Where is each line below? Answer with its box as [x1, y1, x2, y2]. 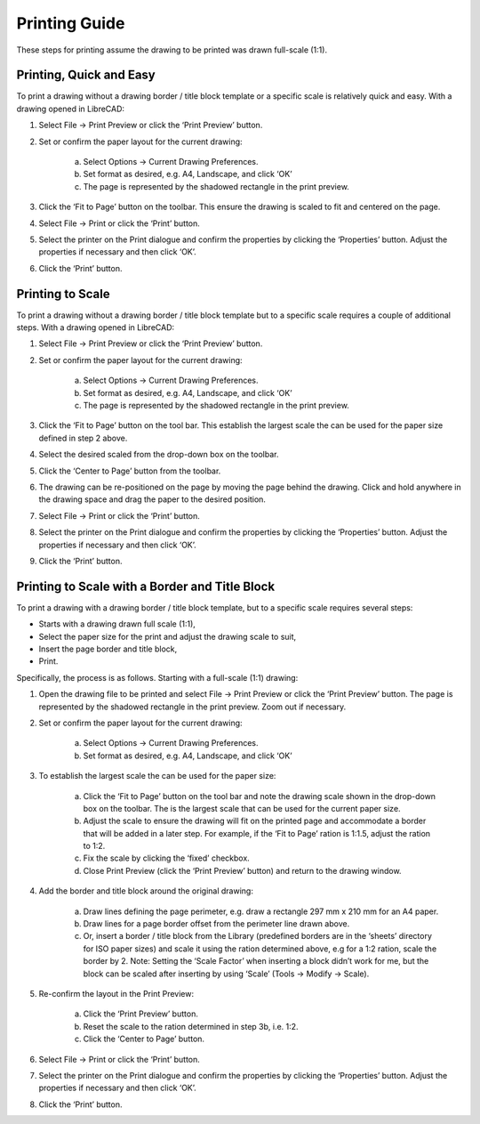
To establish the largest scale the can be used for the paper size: [38, 771, 276, 781]
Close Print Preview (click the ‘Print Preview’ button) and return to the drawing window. [83, 865, 402, 876]
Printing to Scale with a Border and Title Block [16, 578, 276, 594]
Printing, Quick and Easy [16, 68, 156, 83]
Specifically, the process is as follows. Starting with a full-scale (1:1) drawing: [16, 672, 299, 683]
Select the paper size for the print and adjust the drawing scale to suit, [38, 631, 297, 642]
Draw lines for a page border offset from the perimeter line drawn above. [83, 918, 350, 929]
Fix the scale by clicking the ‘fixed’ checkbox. [83, 853, 251, 863]
